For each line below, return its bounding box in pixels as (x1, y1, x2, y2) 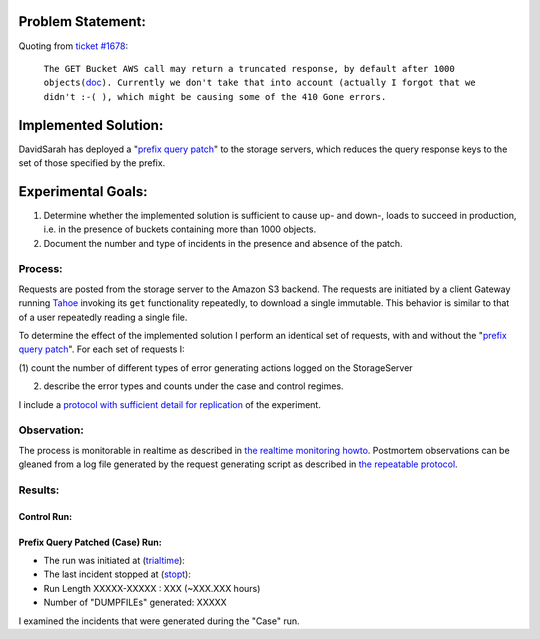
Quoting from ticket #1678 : (18, 40, 129, 52)
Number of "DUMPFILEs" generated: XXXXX (43, 596, 227, 609)
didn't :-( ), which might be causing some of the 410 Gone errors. (43, 91, 387, 102)
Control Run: (18, 510, 73, 522)
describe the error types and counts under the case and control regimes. (43, 380, 344, 392)
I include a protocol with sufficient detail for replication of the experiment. (18, 398, 322, 410)
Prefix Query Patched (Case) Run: (18, 536, 162, 548)
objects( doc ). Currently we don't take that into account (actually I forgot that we (43, 76, 476, 89)
